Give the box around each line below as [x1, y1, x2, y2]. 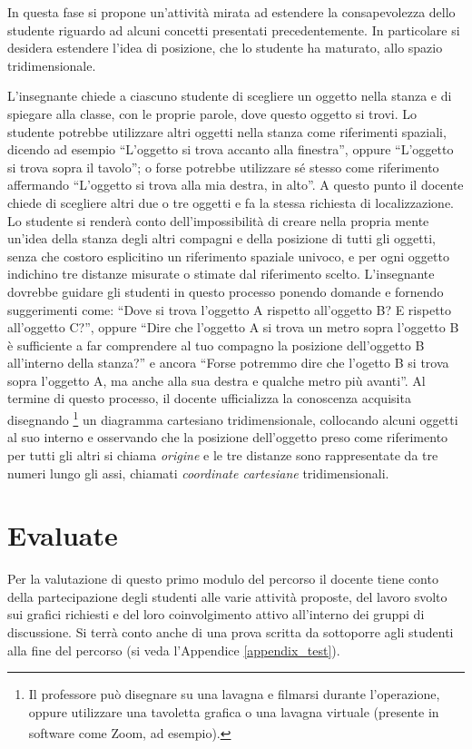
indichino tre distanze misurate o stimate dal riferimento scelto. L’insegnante [7, 264, 435, 283]
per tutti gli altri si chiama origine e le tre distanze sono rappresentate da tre [7, 445, 438, 464]
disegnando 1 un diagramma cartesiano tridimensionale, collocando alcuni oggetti [7, 408, 458, 429]
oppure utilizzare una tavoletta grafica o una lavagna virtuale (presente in [28, 702, 439, 721]
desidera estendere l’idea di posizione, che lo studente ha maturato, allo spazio [7, 38, 443, 57]
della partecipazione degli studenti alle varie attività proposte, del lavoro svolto [7, 586, 447, 606]
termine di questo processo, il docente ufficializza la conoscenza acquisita [7, 389, 411, 408]
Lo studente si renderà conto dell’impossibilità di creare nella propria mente [7, 211, 429, 230]
